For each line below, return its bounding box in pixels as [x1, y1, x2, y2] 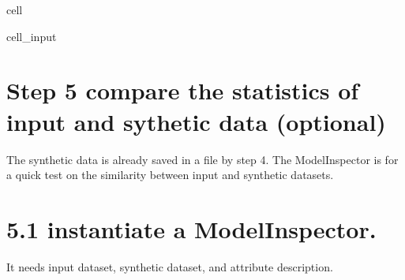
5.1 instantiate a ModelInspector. [6, 212, 377, 245]
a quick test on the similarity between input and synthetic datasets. [6, 166, 334, 183]
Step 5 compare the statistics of [6, 74, 359, 106]
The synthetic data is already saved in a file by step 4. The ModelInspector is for [6, 151, 399, 167]
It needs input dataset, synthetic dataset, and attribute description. [6, 258, 333, 274]
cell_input [6, 28, 57, 44]
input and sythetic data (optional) [6, 105, 386, 137]
